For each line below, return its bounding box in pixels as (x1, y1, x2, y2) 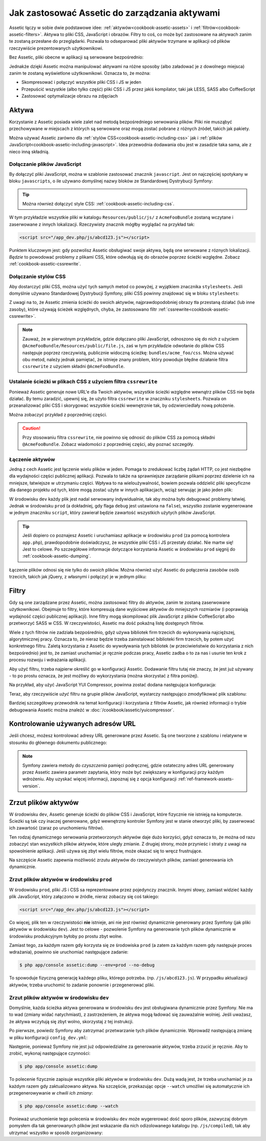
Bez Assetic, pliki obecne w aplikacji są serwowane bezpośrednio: (9, 54, 144, 60)
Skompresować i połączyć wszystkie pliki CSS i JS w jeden (21, 79, 141, 85)
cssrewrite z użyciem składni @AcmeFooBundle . (22, 364, 125, 369)
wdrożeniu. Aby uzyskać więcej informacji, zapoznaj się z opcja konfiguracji (22, 776, 177, 782)
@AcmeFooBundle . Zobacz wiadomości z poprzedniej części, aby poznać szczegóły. (22, 441, 195, 447)
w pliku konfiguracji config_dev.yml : (9, 1035, 88, 1040)
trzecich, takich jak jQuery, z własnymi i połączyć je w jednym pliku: (9, 574, 147, 580)
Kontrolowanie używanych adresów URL (9, 720, 136, 728)
